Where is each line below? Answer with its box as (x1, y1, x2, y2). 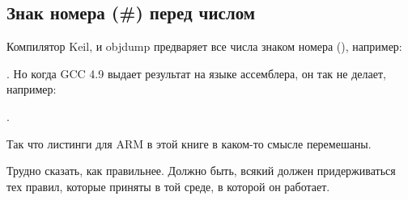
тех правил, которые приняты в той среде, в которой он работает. (6, 177, 330, 194)
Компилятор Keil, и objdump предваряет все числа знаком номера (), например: (6, 38, 402, 55)
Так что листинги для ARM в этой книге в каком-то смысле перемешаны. (6, 135, 372, 152)
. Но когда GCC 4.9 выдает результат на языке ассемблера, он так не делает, (6, 65, 386, 81)
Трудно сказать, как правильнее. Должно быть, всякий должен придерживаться (6, 162, 396, 179)
